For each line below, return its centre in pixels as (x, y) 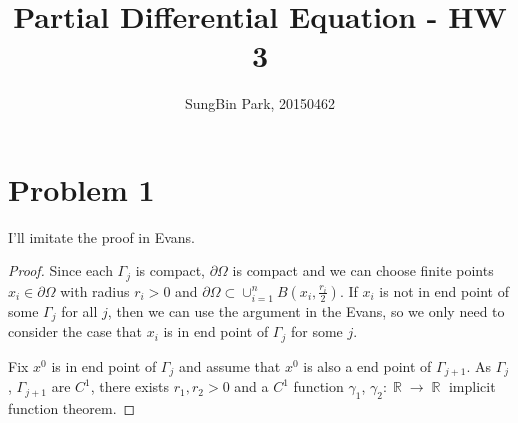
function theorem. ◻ (72, 408)
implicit (472, 386)
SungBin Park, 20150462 (260, 103)
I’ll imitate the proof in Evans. (101, 236)
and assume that (229, 365)
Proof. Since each (60, 270)
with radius (95, 290)
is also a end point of (367, 365)
